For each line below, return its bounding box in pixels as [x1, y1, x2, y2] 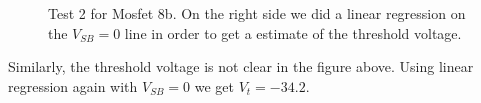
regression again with [8, 75, 138, 96]
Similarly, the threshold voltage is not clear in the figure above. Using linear [8, 56, 474, 77]
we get [194, 75, 234, 96]
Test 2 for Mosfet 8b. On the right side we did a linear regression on [48, 3, 466, 23]
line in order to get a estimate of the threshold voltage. [124, 22, 462, 43]
